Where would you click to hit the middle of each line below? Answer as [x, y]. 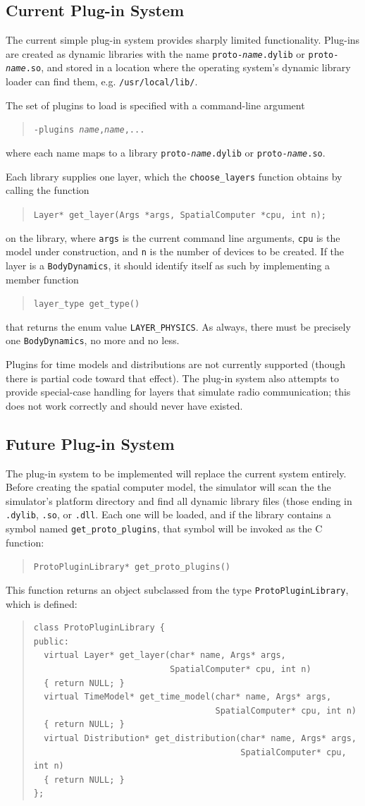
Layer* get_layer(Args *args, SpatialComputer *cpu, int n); [180, 215]
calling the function [48, 190]
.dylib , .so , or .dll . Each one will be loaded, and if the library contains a [168, 514]
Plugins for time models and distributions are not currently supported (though [175, 364]
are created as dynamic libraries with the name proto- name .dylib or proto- [172, 53]
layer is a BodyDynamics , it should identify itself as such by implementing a [168, 265]
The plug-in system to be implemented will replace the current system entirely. [176, 473]
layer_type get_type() [87, 304]
